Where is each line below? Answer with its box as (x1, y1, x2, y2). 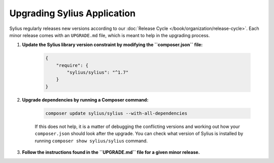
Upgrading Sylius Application (9, 8, 136, 19)
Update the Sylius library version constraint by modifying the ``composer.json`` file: (22, 42, 203, 48)
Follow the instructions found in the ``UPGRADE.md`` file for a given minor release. (22, 149, 200, 155)
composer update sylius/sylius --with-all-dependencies (45, 110, 188, 116)
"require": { (56, 62, 89, 68)
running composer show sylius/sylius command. (35, 138, 148, 144)
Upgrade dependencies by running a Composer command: (22, 96, 149, 103)
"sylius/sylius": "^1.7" (66, 70, 129, 76)
